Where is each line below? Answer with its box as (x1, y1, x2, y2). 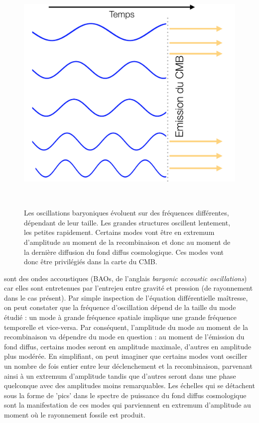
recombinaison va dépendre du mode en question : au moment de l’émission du (4, 331, 245, 342)
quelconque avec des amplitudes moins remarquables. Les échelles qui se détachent (4, 380, 255, 391)
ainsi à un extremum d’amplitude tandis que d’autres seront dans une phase (4, 370, 236, 381)
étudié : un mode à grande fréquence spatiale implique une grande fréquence (4, 312, 237, 322)
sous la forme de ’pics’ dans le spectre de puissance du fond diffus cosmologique (4, 390, 247, 400)
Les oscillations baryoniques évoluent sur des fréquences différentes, (24, 208, 229, 218)
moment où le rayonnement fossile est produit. (4, 410, 145, 420)
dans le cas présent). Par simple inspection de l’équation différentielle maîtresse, (4, 292, 248, 303)
